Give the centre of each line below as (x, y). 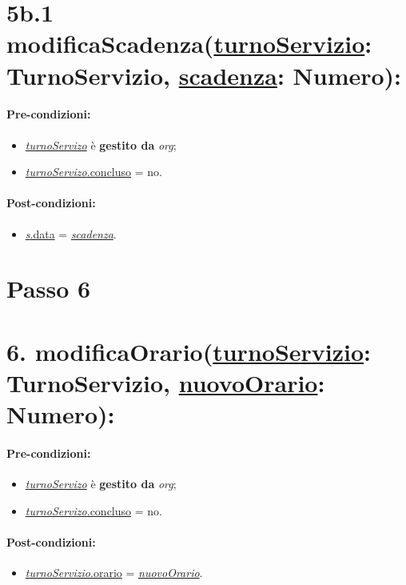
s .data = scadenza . (71, 233)
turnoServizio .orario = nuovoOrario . (114, 573)
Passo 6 (49, 288)
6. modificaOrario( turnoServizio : (189, 351)
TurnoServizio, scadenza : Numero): (204, 75)
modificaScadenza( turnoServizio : (189, 44)
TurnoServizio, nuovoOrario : (166, 382)
